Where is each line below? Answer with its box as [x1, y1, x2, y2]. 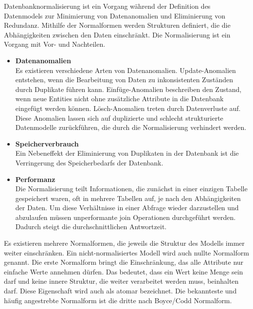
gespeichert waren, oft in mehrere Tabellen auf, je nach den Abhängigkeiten [15, 193, 241, 203]
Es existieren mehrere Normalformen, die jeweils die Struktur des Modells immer [4, 238, 245, 248]
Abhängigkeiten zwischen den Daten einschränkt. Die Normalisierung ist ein [4, 29, 231, 39]
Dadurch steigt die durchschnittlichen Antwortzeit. [15, 221, 167, 232]
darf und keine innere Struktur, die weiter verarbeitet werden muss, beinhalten [4, 276, 239, 286]
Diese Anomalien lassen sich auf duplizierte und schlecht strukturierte [15, 112, 223, 123]
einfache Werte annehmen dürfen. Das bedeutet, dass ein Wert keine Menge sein [4, 266, 243, 276]
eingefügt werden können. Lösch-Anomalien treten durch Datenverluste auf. [15, 103, 241, 113]
